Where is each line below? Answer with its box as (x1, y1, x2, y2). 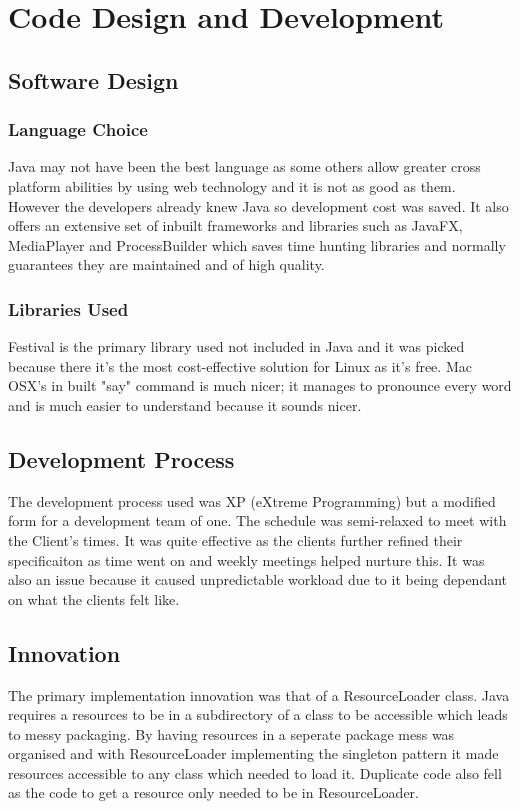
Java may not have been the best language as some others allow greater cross (8, 156, 481, 177)
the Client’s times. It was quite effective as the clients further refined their (8, 529, 463, 550)
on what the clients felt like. (8, 588, 180, 609)
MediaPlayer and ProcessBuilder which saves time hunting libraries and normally (8, 234, 506, 255)
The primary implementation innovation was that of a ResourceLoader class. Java (8, 684, 510, 705)
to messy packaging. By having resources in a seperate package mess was (8, 723, 455, 744)
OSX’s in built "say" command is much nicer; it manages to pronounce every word (8, 375, 512, 396)
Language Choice (8, 117, 148, 142)
